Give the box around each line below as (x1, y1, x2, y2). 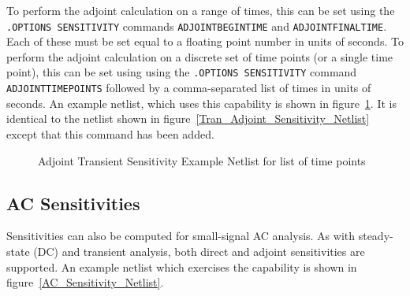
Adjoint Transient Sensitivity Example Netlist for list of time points (38, 152, 366, 168)
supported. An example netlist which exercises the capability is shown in (6, 258, 357, 275)
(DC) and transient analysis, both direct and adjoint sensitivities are (33, 242, 365, 259)
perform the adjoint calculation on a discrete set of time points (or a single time (6, 48, 393, 65)
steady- (358, 228, 393, 244)
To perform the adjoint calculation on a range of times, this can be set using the (6, 2, 395, 18)
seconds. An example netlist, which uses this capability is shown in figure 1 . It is (6, 94, 397, 111)
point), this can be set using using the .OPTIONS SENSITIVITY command (6, 64, 357, 80)
